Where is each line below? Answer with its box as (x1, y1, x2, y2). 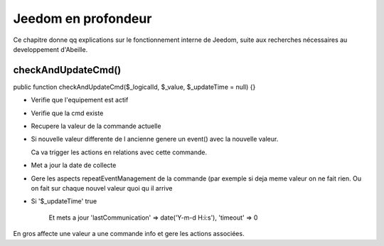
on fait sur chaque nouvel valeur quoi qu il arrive (31, 183, 174, 192)
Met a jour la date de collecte (31, 161, 117, 170)
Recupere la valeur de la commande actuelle (31, 122, 161, 131)
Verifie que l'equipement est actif (31, 96, 129, 105)
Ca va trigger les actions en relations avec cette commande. (31, 148, 208, 156)
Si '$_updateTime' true (31, 197, 97, 205)
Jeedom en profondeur (13, 11, 152, 26)
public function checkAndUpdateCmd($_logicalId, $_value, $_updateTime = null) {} (13, 82, 256, 91)
